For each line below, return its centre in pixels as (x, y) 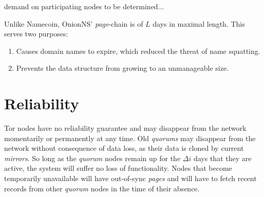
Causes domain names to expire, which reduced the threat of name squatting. (138, 51)
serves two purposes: (36, 34)
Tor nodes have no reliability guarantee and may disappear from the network (125, 128)
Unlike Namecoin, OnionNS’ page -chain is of (74, 23)
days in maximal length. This (199, 23)
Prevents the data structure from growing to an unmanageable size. (122, 68)
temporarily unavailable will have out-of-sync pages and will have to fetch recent (130, 178)
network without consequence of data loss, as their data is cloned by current (124, 148)
